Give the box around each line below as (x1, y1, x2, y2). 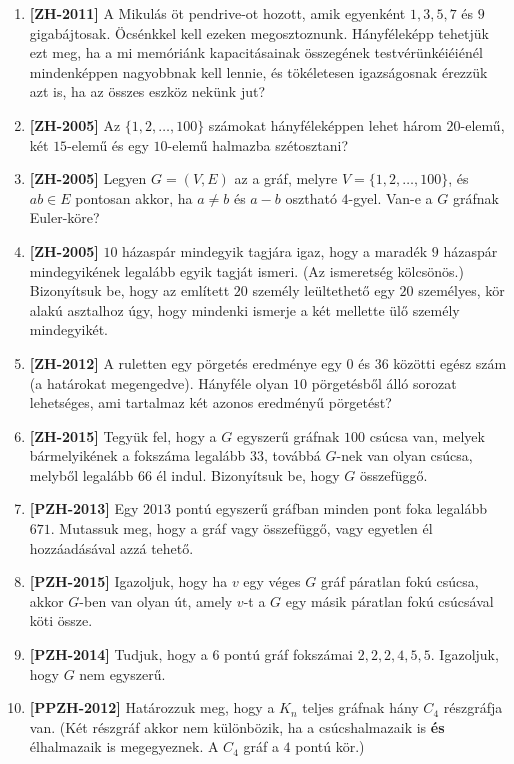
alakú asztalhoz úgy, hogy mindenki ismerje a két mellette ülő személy (29, 299, 460, 320)
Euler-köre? (29, 207, 100, 228)
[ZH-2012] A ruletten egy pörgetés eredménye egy (29, 352, 342, 373)
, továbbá (264, 445, 321, 466)
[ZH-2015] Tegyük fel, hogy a (29, 425, 217, 446)
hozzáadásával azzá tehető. (29, 537, 194, 558)
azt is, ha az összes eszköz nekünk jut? (29, 81, 266, 102)
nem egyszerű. (79, 663, 166, 684)
